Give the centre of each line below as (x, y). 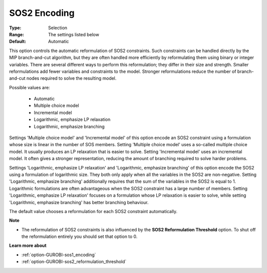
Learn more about (28, 246)
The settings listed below (74, 34)
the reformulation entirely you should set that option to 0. (80, 237)
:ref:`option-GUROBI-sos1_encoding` (59, 255)
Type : (15, 28)
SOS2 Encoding (42, 13)
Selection (58, 28)
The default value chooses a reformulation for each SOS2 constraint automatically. (93, 211)
